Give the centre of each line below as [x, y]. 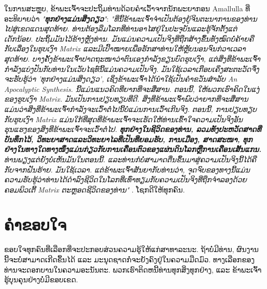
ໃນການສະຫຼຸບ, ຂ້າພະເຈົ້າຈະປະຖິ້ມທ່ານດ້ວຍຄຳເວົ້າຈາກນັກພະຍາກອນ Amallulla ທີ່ [127, 8]
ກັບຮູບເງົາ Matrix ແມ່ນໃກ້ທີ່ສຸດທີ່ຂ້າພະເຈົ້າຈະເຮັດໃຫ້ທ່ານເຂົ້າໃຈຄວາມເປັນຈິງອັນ [124, 119]
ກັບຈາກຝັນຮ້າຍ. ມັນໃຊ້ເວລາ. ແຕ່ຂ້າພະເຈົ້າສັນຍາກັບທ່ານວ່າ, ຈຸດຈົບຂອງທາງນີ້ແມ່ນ [127, 169]
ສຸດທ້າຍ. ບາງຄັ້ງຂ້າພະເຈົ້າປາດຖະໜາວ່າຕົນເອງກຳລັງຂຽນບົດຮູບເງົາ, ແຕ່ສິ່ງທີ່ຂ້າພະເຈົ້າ [132, 58]
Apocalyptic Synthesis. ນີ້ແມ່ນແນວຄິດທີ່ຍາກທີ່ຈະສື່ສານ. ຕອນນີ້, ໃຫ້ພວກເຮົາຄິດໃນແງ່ [132, 89]
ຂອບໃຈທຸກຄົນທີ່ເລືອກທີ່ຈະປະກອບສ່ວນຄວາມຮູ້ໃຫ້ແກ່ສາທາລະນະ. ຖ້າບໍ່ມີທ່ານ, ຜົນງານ [131, 249]
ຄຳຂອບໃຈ [35, 225]
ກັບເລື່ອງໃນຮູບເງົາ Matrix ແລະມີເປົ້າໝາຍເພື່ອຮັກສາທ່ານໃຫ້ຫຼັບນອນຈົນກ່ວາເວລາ [125, 49]
